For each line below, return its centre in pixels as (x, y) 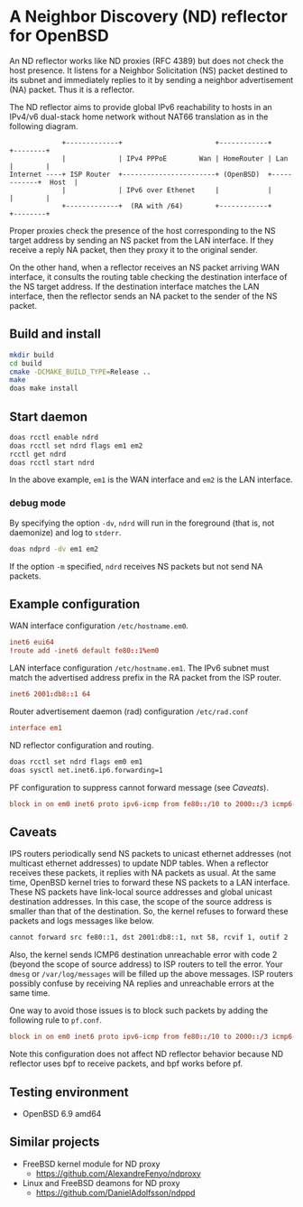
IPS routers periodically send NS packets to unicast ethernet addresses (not (150, 854)
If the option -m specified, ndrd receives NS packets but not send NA (136, 566)
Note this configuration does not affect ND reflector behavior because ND (147, 1054)
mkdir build (32, 355)
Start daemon (49, 417)
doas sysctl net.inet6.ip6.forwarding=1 (87, 770)
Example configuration (75, 604)
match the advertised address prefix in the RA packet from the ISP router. (146, 678)
